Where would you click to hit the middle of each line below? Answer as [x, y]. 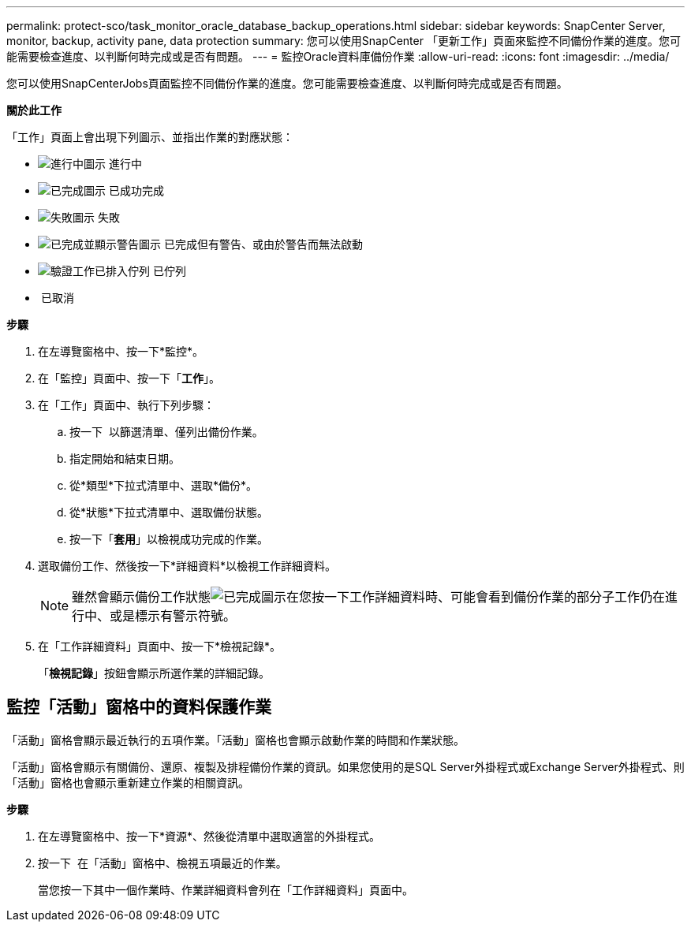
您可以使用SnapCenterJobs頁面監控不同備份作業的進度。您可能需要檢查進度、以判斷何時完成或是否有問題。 [287, 83]
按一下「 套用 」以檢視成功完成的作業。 [169, 539]
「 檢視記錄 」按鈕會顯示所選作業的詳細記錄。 [154, 673]
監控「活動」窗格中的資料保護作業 [139, 707]
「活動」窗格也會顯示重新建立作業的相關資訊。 [128, 782]
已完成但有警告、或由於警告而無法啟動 [263, 244]
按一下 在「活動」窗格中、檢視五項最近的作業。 [162, 863]
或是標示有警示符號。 [173, 616]
